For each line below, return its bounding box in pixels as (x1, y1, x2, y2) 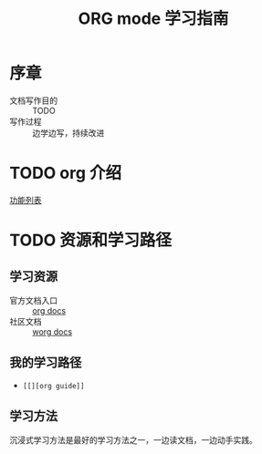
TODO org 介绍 (9, 163, 122, 183)
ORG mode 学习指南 (78, 8, 229, 29)
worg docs (32, 325, 73, 337)
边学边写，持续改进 (32, 127, 105, 138)
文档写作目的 (9, 95, 58, 106)
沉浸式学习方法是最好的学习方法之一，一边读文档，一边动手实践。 (9, 434, 257, 445)
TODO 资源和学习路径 (9, 230, 172, 251)
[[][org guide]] (22, 381, 85, 390)
